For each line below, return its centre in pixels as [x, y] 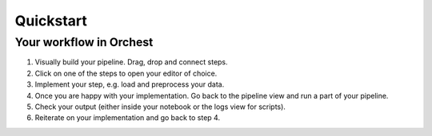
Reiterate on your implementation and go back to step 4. [127, 118]
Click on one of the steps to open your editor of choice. [126, 73]
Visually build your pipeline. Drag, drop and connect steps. [131, 62]
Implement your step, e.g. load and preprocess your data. [130, 84]
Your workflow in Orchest [84, 42]
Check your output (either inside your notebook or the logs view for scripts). [160, 107]
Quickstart [51, 21]
